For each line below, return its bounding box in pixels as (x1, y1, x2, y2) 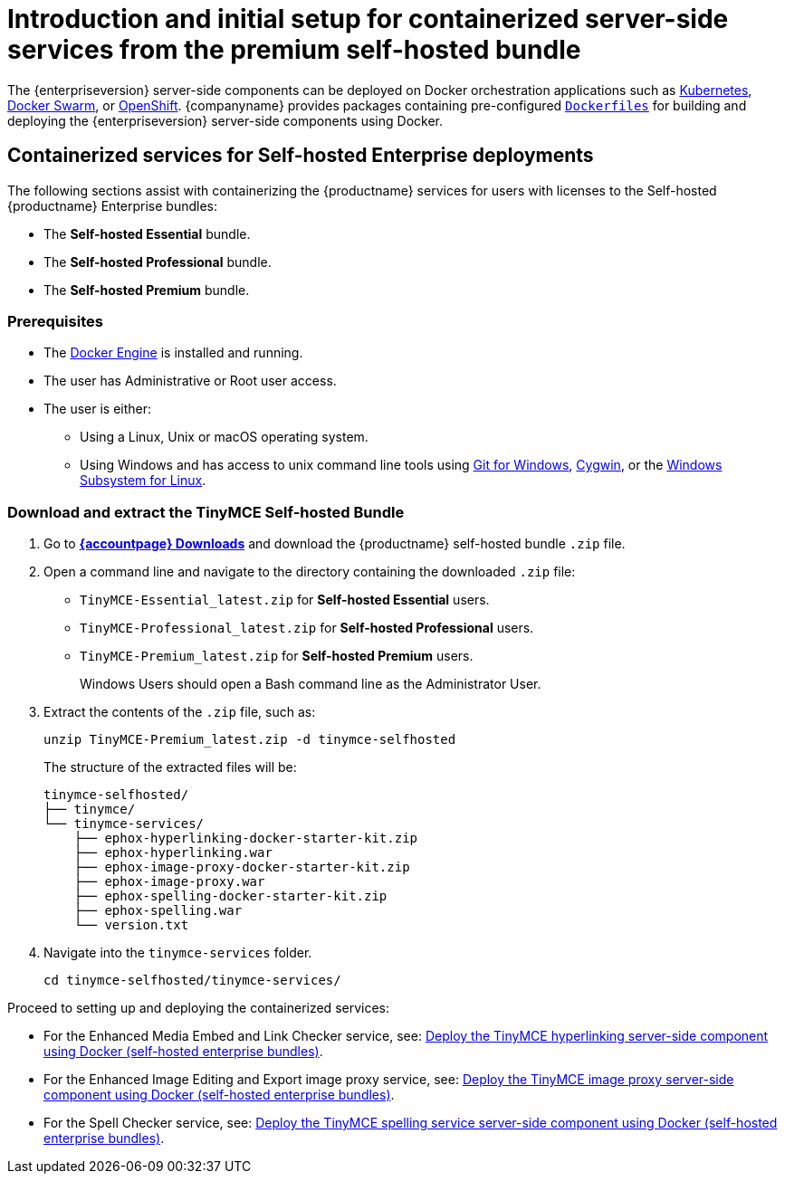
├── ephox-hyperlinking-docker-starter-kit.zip (73, 831, 418, 846)
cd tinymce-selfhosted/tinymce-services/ (43, 973, 341, 988)
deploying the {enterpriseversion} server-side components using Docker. (7, 112, 444, 129)
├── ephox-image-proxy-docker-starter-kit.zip (73, 860, 410, 875)
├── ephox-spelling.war (73, 903, 243, 919)
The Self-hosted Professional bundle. (43, 253, 272, 270)
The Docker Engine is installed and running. (43, 345, 303, 361)
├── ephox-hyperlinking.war (73, 845, 273, 861)
